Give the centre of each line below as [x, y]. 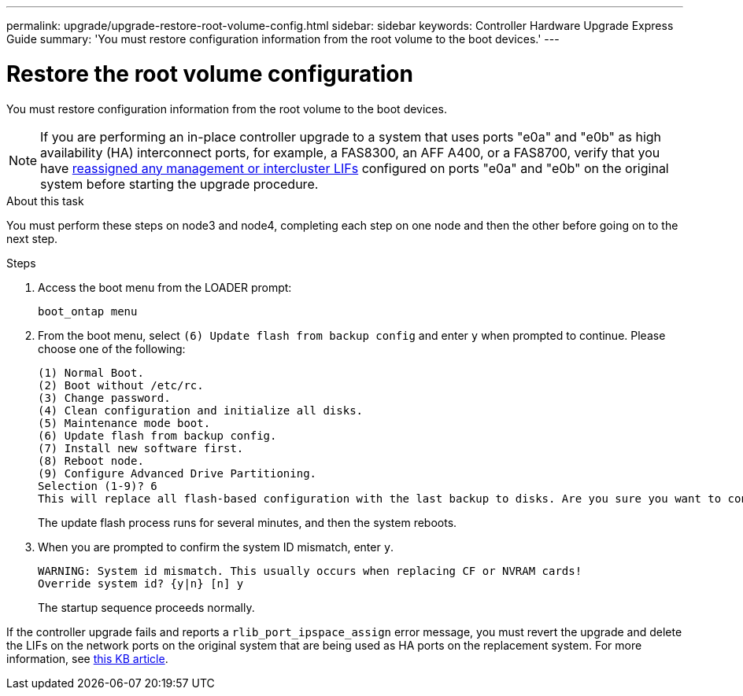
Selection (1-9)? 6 [98, 486]
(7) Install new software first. [141, 448]
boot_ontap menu [88, 311]
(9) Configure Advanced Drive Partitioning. [177, 473]
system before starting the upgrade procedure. [179, 184]
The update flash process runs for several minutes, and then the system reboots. [248, 522]
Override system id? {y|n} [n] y [141, 583]
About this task [45, 201]
